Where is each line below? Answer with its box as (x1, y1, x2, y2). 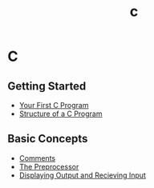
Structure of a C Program (18, 109, 103, 118)
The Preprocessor (18, 162, 79, 171)
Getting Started (7, 79, 87, 93)
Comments (18, 153, 56, 162)
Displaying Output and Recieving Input (18, 170, 146, 180)
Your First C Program (18, 101, 89, 110)
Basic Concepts (7, 132, 88, 146)
